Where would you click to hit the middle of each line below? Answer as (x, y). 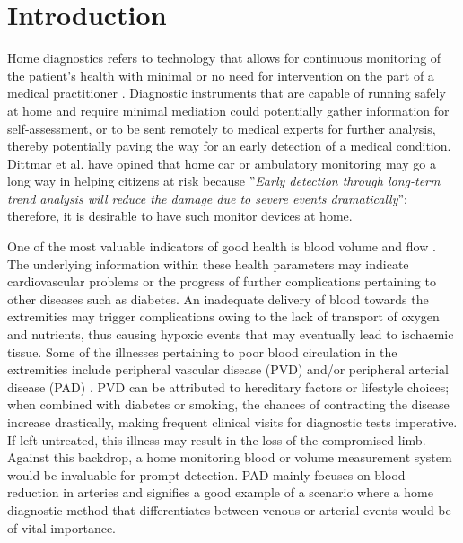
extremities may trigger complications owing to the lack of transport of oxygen (223, 316)
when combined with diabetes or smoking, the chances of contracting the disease (228, 404)
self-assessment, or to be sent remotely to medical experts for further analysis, (222, 128)
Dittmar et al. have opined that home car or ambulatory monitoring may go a (222, 163)
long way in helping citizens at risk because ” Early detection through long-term (224, 181)
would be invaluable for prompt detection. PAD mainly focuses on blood (206, 474)
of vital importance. (62, 527)
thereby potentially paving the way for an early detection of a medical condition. (229, 146)
